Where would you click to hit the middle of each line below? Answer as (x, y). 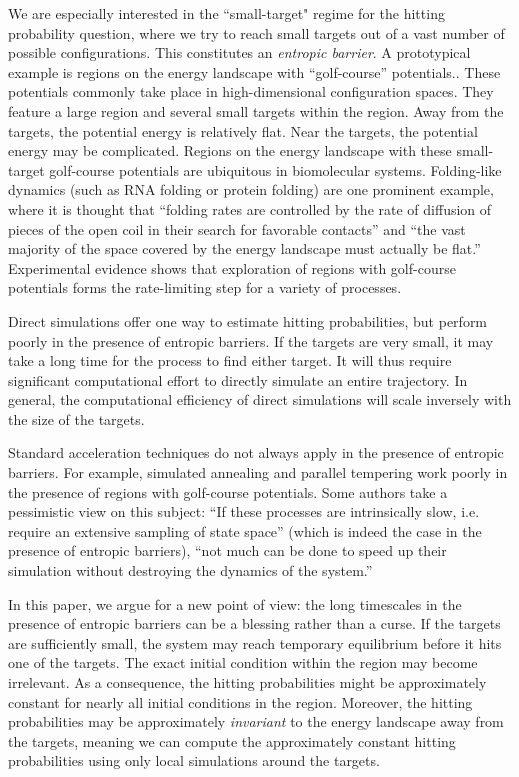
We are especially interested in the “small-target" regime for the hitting (226, 13)
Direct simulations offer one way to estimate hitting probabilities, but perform (248, 320)
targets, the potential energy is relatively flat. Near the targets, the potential (243, 130)
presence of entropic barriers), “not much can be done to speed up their (227, 550)
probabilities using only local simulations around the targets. (194, 760)
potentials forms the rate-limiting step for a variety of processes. (205, 287)
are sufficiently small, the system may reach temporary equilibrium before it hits (255, 642)
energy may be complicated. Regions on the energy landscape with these (230, 150)
